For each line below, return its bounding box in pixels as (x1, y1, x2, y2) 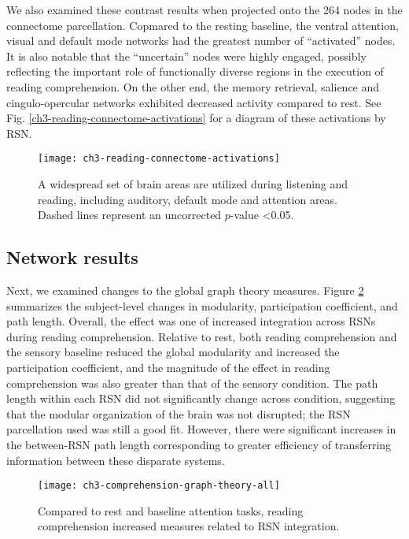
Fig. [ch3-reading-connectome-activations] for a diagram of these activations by (6, 110, 386, 126)
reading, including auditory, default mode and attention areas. (38, 191, 337, 207)
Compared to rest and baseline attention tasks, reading (38, 502, 304, 519)
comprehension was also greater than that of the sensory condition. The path (6, 374, 378, 391)
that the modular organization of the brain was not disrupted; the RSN (6, 405, 351, 422)
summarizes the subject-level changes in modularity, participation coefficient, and (6, 297, 398, 314)
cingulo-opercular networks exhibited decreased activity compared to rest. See (6, 94, 381, 110)
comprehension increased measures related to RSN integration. (38, 518, 340, 534)
